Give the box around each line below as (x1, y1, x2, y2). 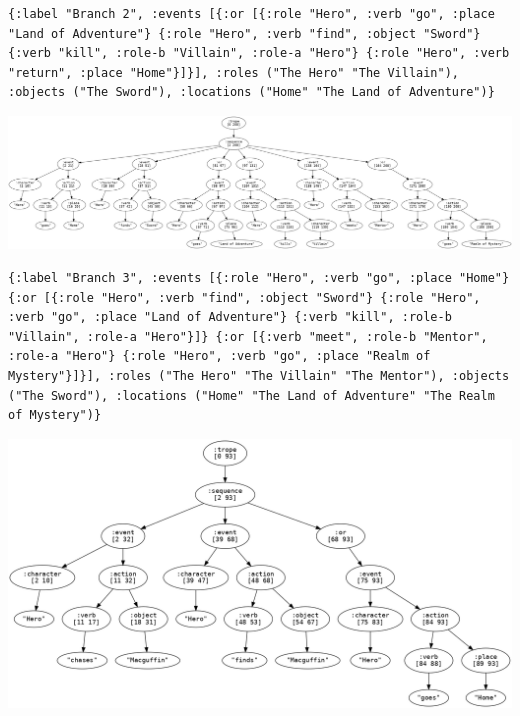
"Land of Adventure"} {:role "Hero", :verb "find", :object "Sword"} (8, 26, 481, 41)
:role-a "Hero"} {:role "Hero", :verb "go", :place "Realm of (8, 349, 431, 364)
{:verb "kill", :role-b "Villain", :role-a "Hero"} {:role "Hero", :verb (8, 46, 510, 61)
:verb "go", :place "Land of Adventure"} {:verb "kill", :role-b (8, 310, 452, 325)
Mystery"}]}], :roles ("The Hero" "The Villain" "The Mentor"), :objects (8, 368, 510, 383)
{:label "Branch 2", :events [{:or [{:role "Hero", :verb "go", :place (8, 7, 495, 21)
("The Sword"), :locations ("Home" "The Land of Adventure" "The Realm (8, 388, 495, 403)
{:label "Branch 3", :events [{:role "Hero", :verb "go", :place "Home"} (8, 270, 510, 285)
